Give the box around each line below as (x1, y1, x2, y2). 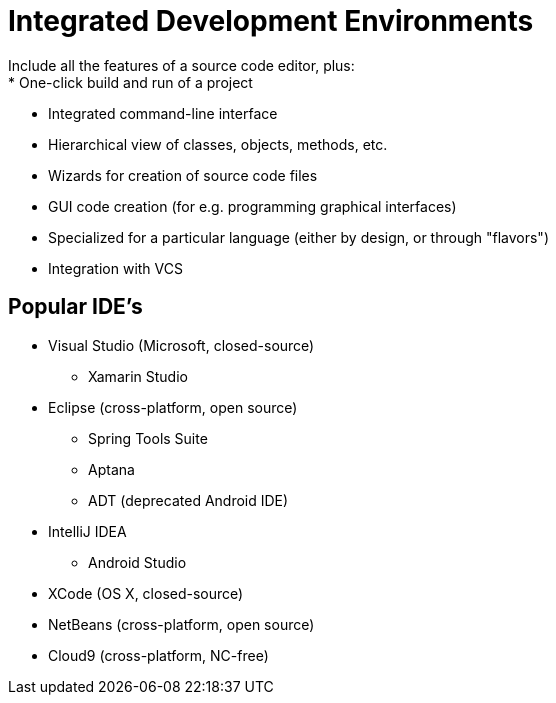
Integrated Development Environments (8, 4, 534, 38)
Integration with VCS (48, 259, 183, 277)
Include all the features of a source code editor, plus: (8, 56, 355, 74)
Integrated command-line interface (48, 104, 278, 122)
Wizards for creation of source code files (48, 166, 318, 184)
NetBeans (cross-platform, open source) (48, 615, 315, 633)
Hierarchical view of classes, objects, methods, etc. (48, 135, 388, 153)
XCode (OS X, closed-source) (48, 584, 244, 602)
